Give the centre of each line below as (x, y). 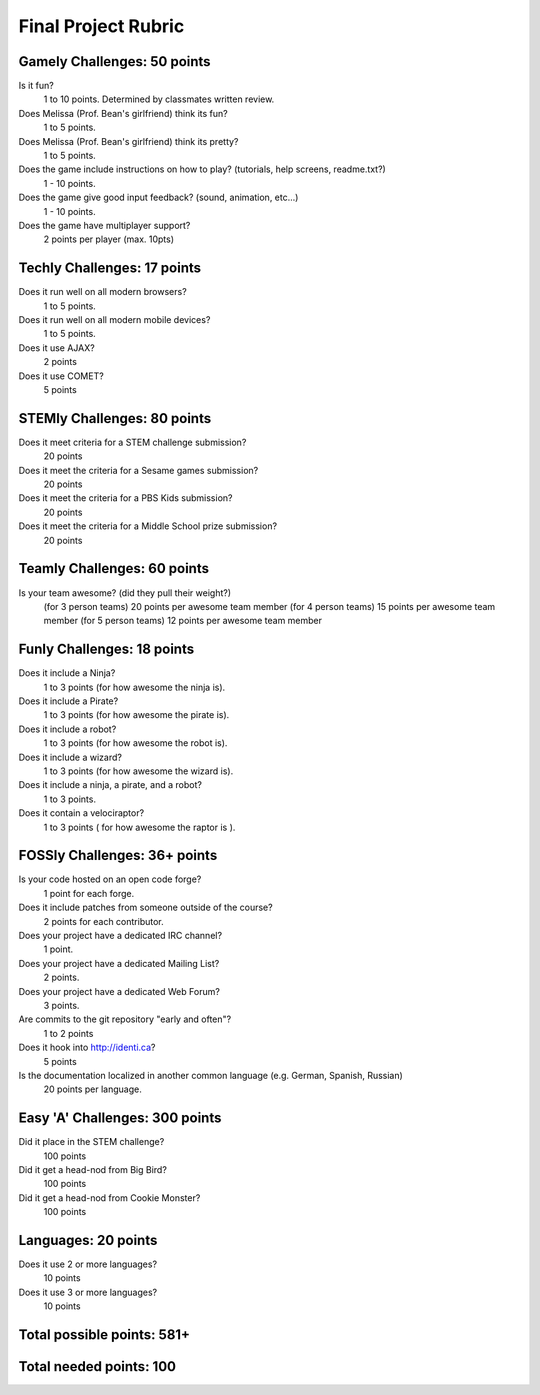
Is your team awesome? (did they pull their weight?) (125, 592)
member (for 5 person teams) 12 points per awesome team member (183, 621)
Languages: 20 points (88, 1240)
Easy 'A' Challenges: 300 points (120, 1118)
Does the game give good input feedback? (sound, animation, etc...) (158, 197)
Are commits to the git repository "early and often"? (125, 1019)
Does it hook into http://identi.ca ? (87, 1047)
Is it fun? (36, 86)
